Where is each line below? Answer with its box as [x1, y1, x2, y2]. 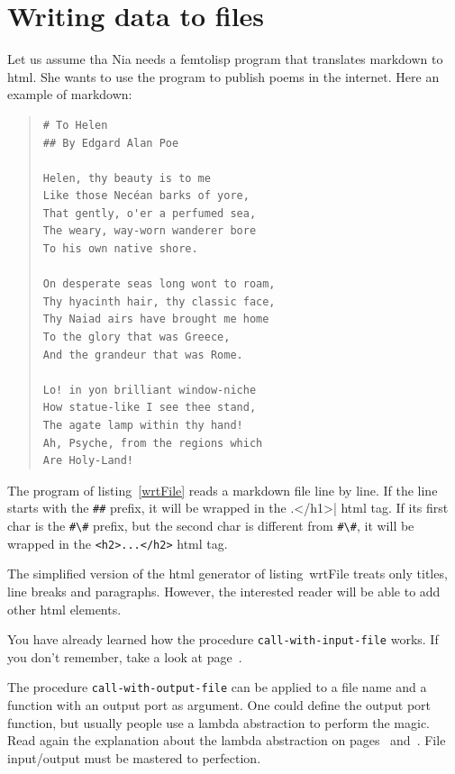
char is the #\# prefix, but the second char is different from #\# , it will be [7, 516, 414, 535]
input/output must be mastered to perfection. [7, 748, 261, 767]
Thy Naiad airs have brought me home [42, 313, 269, 326]
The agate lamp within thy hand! [42, 419, 243, 432]
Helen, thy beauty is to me [42, 171, 211, 185]
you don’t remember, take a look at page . [7, 647, 242, 666]
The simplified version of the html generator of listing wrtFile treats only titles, [7, 564, 448, 583]
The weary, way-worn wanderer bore [42, 224, 257, 238]
